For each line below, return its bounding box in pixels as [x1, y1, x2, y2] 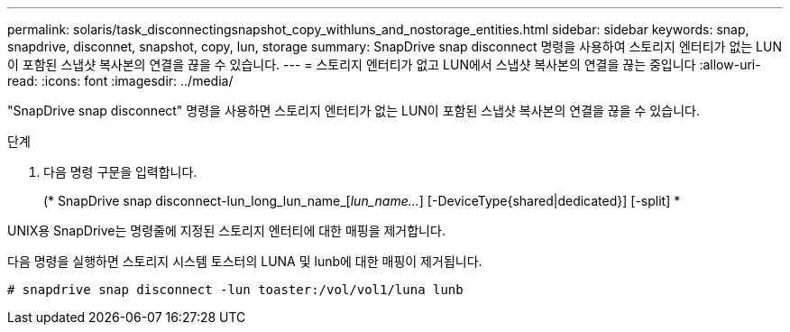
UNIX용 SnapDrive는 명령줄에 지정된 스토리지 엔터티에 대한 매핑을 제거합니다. [7, 223, 446, 238]
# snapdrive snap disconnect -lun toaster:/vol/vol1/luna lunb [7, 282, 464, 297]
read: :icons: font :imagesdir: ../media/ [7, 73, 234, 88]
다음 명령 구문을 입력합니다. [43, 164, 197, 180]
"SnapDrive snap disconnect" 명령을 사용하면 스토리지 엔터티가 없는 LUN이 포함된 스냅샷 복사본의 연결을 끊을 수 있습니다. [7, 103, 700, 118]
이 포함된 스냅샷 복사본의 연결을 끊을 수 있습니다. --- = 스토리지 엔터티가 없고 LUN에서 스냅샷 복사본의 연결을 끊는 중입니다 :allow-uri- [7, 57, 761, 72]
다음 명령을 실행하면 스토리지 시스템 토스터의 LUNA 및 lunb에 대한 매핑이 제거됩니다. [7, 254, 482, 269]
